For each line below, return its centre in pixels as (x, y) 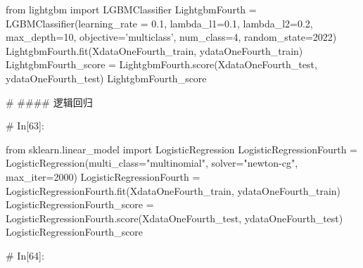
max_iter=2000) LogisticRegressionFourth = (103, 176)
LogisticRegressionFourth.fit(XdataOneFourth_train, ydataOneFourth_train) (173, 190)
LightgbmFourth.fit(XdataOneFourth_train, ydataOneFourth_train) (154, 50)
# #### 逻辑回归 (49, 102)
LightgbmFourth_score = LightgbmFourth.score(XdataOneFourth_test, (161, 64)
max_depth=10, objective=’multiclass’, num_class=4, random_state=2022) (171, 37)
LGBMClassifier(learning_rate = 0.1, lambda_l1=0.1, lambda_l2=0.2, (159, 23)
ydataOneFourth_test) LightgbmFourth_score (106, 78)
